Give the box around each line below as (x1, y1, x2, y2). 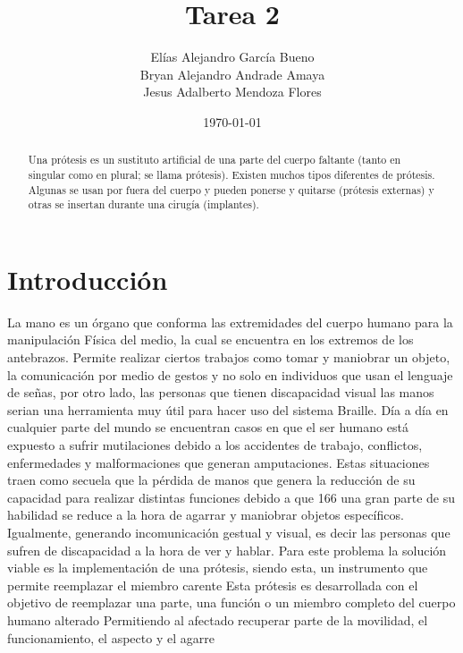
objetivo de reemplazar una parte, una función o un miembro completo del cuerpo (7, 593, 456, 612)
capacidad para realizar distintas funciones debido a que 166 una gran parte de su (7, 488, 456, 506)
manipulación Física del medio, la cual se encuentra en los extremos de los (7, 330, 414, 349)
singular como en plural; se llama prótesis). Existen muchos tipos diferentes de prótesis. (28, 166, 435, 182)
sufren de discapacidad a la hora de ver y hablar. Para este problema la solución (7, 540, 447, 559)
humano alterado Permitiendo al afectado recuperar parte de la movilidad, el (7, 610, 428, 629)
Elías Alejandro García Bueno (150, 47, 315, 66)
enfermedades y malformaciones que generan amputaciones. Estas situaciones (7, 453, 430, 471)
